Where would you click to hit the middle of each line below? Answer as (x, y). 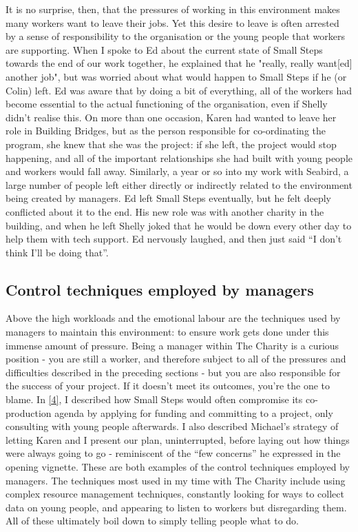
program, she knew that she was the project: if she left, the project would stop (171, 144)
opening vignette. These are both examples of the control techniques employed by (178, 467)
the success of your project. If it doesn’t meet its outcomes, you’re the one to (168, 386)
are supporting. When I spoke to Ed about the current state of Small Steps (164, 49)
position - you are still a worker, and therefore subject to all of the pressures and (176, 359)
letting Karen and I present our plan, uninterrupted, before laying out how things (178, 439)
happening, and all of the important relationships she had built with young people (179, 157)
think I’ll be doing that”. (57, 252)
